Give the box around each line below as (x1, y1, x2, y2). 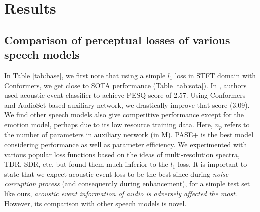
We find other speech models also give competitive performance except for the (4, 109, 244, 120)
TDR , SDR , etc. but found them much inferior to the (4, 159, 168, 169)
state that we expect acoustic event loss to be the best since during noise (4, 168, 229, 179)
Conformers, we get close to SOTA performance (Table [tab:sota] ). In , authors (4, 80, 247, 90)
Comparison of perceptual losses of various (4, 32, 230, 47)
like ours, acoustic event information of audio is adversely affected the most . (4, 188, 237, 198)
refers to (224, 119, 250, 129)
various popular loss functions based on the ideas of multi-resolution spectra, (4, 149, 240, 159)
